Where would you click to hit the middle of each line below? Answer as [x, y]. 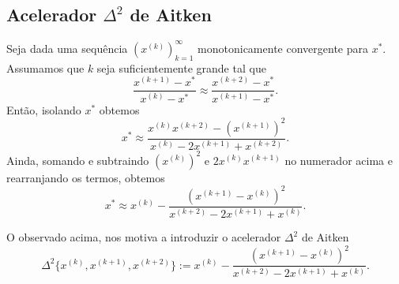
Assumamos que [45, 67]
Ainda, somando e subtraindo [78, 160]
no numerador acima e [339, 160]
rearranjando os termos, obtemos [86, 177]
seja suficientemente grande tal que [181, 67]
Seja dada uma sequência [67, 48]
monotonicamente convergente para [283, 48]
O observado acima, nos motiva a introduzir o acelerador [144, 237]
